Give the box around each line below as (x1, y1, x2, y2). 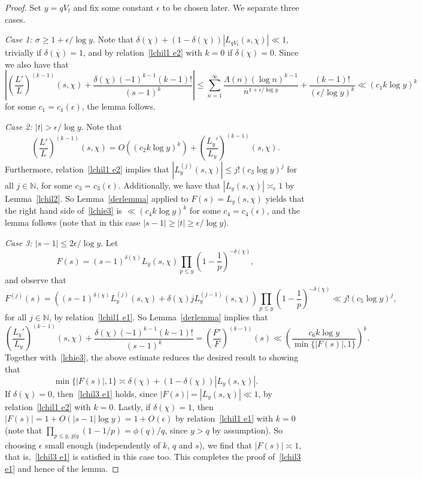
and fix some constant (73, 1, 154, 13)
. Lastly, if (113, 400, 151, 413)
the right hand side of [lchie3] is (5, 204, 122, 217)
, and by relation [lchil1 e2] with (83, 46, 202, 59)
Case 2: (5, 120, 32, 132)
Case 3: (5, 236, 32, 248)
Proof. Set (5, 1, 41, 13)
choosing (5, 438, 37, 451)
